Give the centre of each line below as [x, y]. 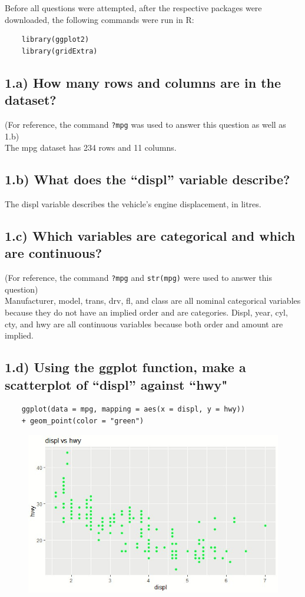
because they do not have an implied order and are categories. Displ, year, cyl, [146, 312]
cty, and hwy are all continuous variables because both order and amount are [144, 324]
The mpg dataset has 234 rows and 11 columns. [91, 147]
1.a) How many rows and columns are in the [143, 82]
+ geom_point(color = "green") [83, 421]
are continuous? [54, 253]
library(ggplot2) [55, 40]
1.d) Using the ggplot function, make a [125, 367]
